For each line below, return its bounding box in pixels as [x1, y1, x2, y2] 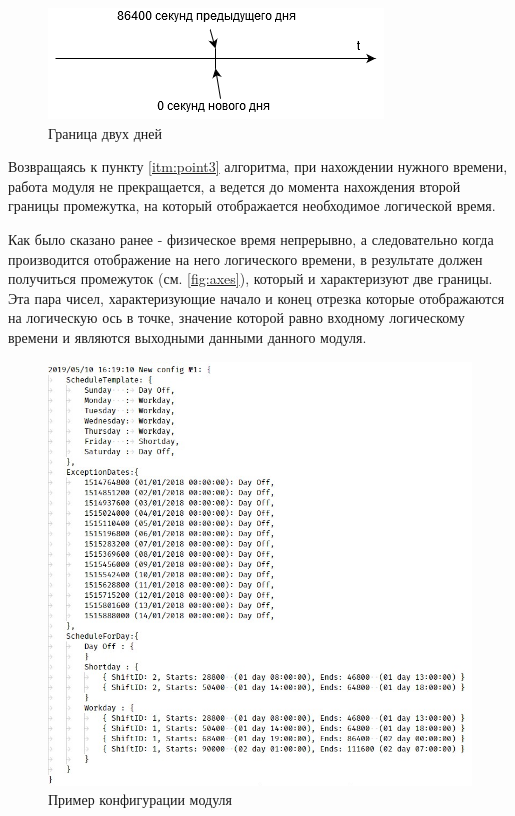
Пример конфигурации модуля [48, 789, 232, 810]
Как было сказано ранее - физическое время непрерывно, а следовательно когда [8, 228, 494, 249]
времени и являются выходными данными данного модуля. [8, 326, 367, 347]
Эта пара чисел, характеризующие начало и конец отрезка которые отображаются [8, 287, 505, 308]
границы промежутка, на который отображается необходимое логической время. [8, 195, 496, 216]
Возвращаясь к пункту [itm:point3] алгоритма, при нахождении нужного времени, [8, 156, 508, 177]
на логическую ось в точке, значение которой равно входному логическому [8, 307, 465, 328]
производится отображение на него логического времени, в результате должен [8, 248, 483, 269]
